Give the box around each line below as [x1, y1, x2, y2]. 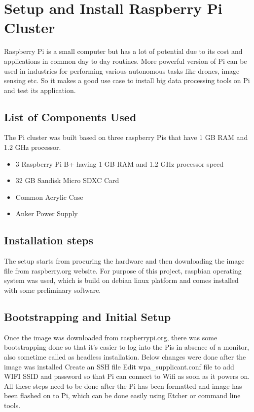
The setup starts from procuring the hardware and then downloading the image [4, 256, 245, 266]
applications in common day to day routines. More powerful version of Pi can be [4, 55, 247, 66]
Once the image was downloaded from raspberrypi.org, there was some [4, 332, 218, 342]
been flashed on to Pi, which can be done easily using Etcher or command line [4, 390, 241, 401]
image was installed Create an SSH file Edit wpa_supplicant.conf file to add [4, 361, 234, 371]
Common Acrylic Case [15, 191, 83, 202]
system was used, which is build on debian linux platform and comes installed [4, 275, 239, 285]
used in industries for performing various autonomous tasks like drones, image [4, 65, 240, 76]
